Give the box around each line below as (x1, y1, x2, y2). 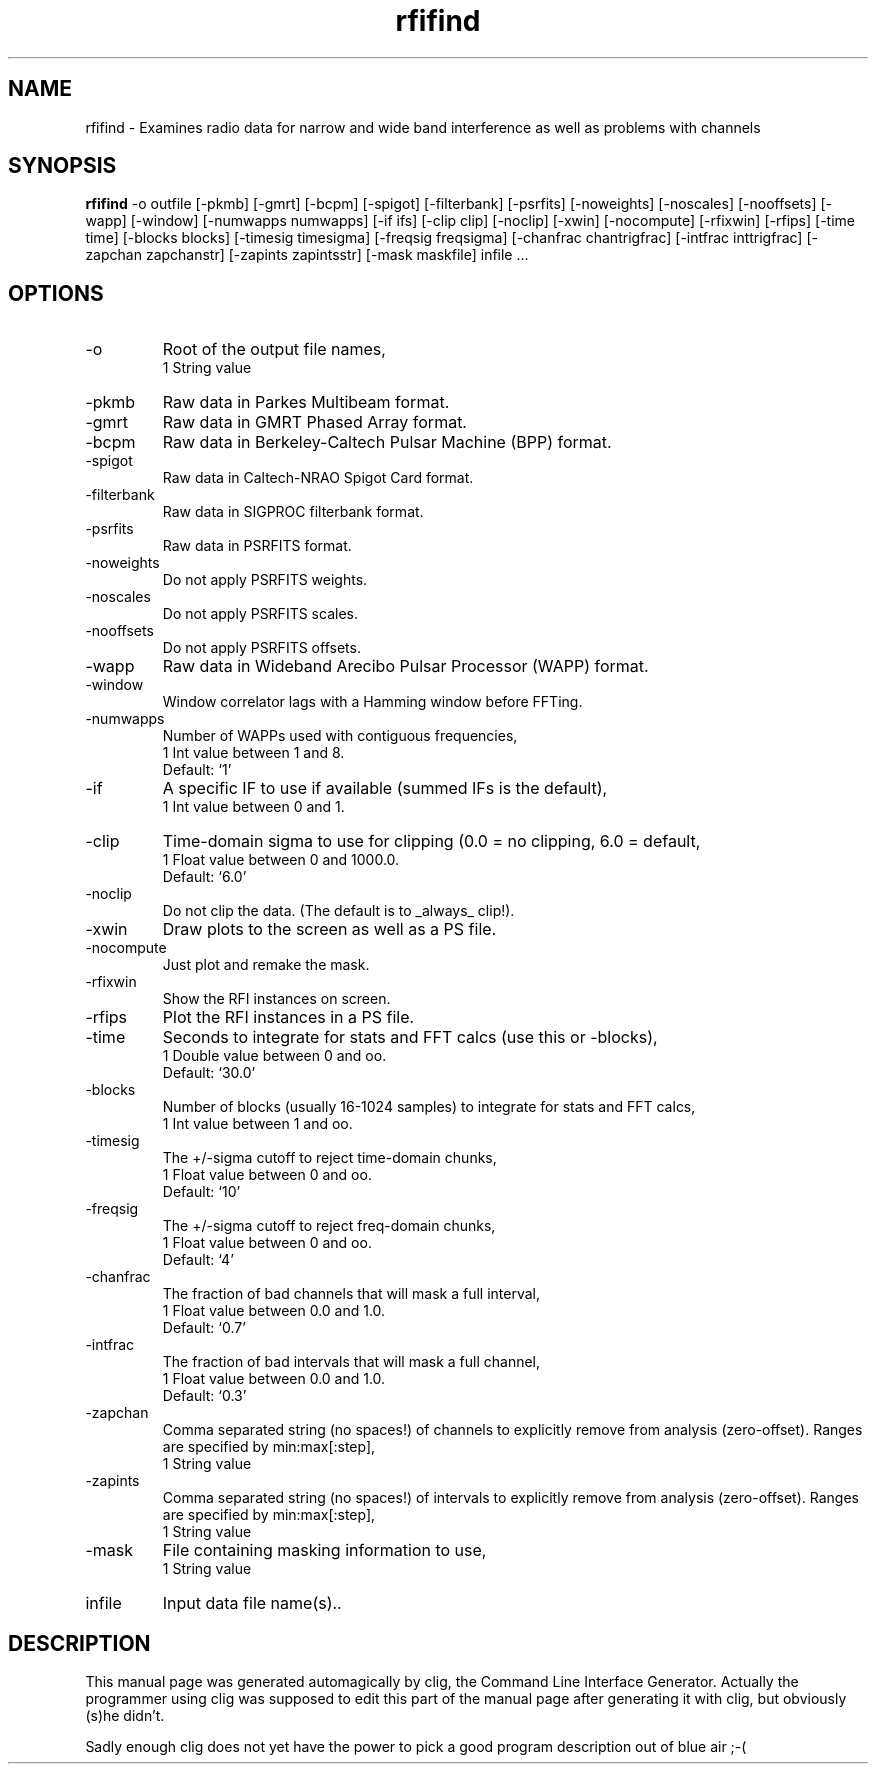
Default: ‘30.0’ (162, 1064, 256, 1082)
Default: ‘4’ (162, 1251, 234, 1269)
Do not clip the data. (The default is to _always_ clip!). (162, 902, 515, 920)
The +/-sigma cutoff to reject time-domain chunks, (162, 1149, 497, 1167)
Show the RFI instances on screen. (162, 990, 391, 1008)
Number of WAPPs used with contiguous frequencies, (162, 727, 518, 745)
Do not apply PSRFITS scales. (162, 605, 358, 623)
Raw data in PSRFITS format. (162, 537, 352, 555)
